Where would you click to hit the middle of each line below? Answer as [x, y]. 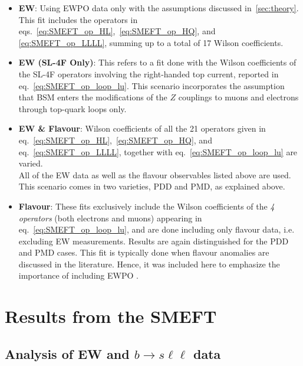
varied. [31, 163]
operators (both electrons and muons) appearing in [110, 218]
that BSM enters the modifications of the [93, 97]
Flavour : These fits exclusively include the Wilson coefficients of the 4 [146, 206]
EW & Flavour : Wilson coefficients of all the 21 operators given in [142, 128]
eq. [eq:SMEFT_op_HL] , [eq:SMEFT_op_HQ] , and [115, 140]
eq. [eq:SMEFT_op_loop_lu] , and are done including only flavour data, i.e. [157, 229]
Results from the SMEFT [111, 316]
